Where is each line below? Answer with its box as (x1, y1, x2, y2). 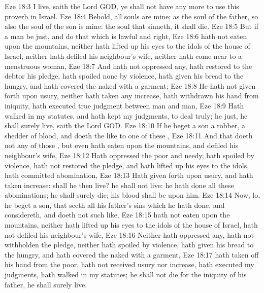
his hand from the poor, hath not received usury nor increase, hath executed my (5, 259, 254, 270)
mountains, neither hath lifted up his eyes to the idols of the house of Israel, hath (5, 219, 258, 230)
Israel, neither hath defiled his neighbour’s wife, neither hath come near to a (5, 50, 242, 61)
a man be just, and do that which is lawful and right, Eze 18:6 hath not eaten (5, 30, 247, 41)
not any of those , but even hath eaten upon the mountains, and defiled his (5, 140, 239, 151)
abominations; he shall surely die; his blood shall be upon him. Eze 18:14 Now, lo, (5, 190, 260, 200)
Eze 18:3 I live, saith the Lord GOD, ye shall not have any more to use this (5, 1, 239, 11)
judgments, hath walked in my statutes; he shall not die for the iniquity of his (5, 269, 247, 280)
